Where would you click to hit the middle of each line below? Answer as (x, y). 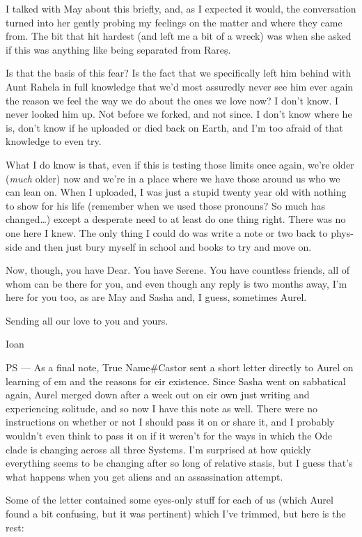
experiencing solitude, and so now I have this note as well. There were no (162, 408)
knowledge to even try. (54, 141)
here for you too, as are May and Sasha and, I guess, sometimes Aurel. (156, 297)
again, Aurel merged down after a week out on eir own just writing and (158, 395)
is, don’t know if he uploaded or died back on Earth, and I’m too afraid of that (174, 127)
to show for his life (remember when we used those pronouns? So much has (166, 205)
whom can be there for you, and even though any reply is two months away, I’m (176, 283)
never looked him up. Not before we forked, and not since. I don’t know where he (179, 114)
